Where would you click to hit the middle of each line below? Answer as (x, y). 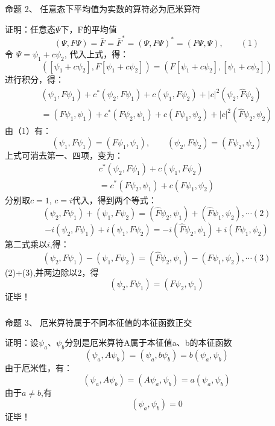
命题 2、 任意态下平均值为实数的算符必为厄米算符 (103, 8)
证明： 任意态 (30, 29)
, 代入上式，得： (96, 53)
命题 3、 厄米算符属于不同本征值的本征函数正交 (99, 322)
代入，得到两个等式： (114, 199)
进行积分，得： (34, 79)
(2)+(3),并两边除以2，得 (52, 272)
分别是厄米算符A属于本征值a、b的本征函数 (148, 342)
